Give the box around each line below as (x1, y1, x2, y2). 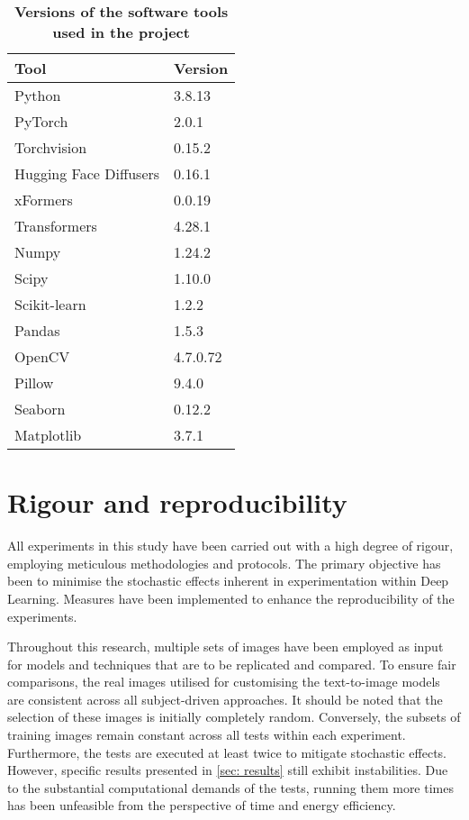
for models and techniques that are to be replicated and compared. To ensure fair (7, 654, 456, 673)
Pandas (14, 320, 60, 341)
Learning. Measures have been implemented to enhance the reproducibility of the (7, 588, 455, 607)
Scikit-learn (14, 294, 86, 314)
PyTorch (14, 111, 68, 132)
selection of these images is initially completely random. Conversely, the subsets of (7, 707, 461, 726)
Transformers (14, 215, 97, 236)
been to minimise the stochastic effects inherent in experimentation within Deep (7, 571, 449, 590)
